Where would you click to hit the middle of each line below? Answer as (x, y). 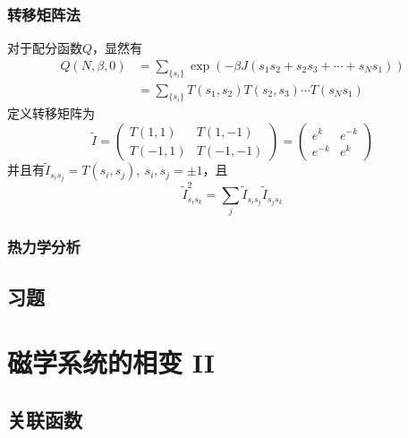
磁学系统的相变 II (111, 362)
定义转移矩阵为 (51, 113)
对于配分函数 (45, 48)
